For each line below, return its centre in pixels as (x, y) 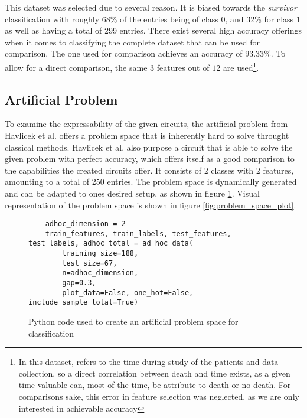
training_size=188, (100, 254)
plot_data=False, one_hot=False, (128, 293)
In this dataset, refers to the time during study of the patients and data (148, 362)
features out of (183, 67)
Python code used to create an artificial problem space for (133, 321)
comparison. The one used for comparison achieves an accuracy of (124, 53)
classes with (232, 170)
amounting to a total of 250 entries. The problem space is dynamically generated (151, 182)
